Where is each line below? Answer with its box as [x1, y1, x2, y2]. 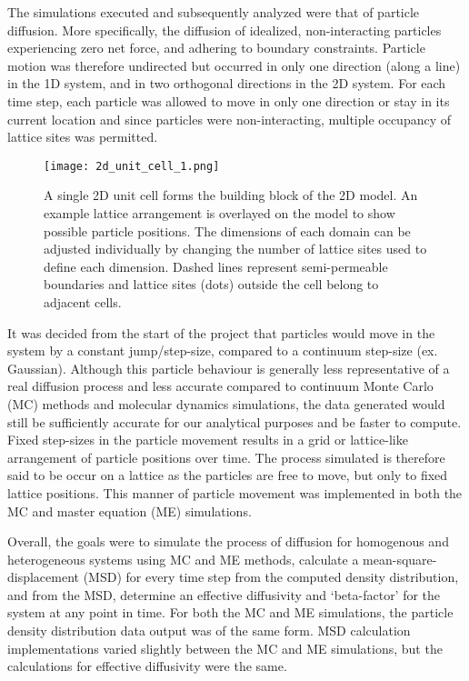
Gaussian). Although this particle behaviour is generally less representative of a [7, 358, 450, 377]
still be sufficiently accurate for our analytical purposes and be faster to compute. [7, 412, 462, 431]
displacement [7, 567, 80, 586]
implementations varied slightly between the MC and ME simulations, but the [7, 638, 443, 657]
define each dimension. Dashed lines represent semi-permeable [44, 256, 388, 275]
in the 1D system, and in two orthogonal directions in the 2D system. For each [7, 74, 446, 93]
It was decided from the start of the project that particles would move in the [7, 323, 435, 342]
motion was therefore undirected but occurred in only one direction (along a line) [7, 55, 461, 75]
